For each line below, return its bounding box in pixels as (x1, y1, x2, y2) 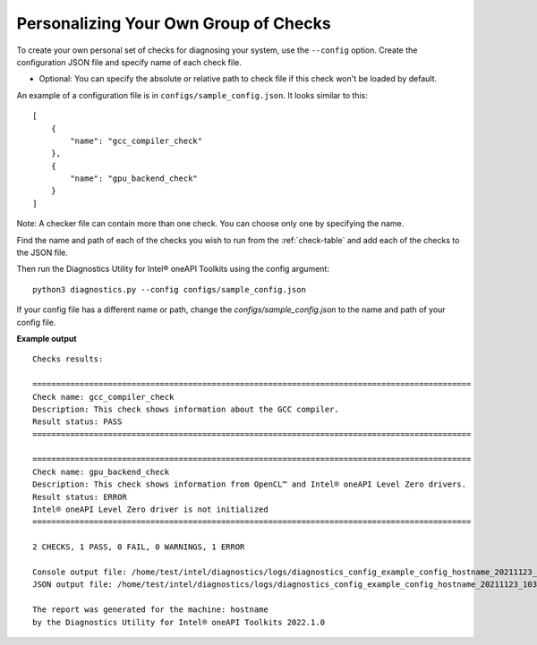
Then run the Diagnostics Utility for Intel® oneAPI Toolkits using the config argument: (16, 264, 330, 275)
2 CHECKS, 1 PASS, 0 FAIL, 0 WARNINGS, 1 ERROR (32, 542, 245, 552)
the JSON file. (16, 247, 69, 259)
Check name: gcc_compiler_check (32, 392, 175, 402)
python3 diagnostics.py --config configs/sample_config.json (32, 284, 306, 294)
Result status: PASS (32, 417, 123, 427)
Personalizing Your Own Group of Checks (16, 13, 331, 33)
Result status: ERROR (32, 492, 127, 502)
